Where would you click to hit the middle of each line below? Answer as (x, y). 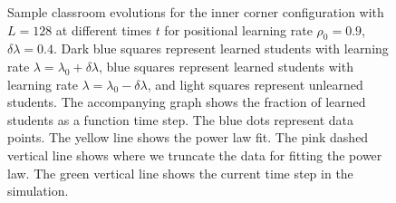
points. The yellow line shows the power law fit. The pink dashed (188, 137)
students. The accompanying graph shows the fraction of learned (187, 102)
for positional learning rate (238, 29)
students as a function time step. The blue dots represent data (181, 119)
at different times (103, 29)
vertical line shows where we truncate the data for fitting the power (195, 155)
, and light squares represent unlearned (255, 84)
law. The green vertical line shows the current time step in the (180, 173)
